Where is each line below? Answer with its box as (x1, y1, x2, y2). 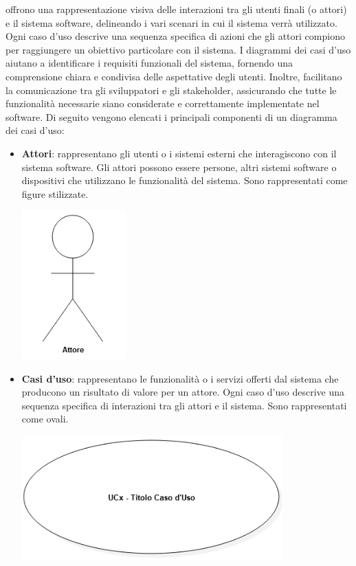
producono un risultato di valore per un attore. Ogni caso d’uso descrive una (21, 385, 344, 399)
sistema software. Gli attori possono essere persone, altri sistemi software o (21, 159, 337, 174)
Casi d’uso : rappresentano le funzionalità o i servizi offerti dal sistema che (21, 371, 339, 385)
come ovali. (21, 411, 69, 426)
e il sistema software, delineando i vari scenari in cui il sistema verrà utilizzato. (5, 15, 337, 30)
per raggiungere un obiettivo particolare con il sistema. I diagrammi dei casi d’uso (5, 42, 351, 56)
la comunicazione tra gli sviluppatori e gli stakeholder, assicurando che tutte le (5, 82, 337, 97)
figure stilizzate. (21, 186, 89, 201)
